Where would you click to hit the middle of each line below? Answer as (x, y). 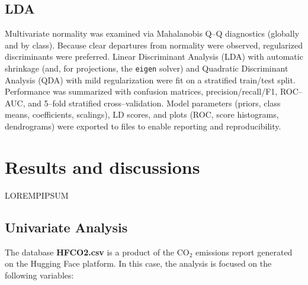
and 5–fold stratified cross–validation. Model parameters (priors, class (154, 103)
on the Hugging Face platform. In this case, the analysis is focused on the (138, 263)
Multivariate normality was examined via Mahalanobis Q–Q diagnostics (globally (152, 33)
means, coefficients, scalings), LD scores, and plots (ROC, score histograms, (142, 114)
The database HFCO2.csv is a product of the (90, 252)
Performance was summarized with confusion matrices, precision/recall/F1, (141, 91)
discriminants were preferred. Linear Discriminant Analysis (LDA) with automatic (154, 56)
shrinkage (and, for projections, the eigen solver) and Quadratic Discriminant (147, 68)
